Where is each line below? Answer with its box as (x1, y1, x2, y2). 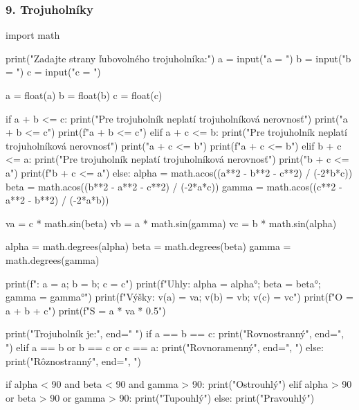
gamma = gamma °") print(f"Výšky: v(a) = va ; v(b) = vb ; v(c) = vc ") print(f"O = (6, 289, 353, 304)
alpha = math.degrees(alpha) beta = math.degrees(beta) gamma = (6, 239, 291, 253)
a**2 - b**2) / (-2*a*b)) (6, 193, 109, 207)
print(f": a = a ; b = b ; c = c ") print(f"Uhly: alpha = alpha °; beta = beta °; (6, 276, 321, 290)
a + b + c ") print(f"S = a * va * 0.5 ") (6, 303, 166, 317)
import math (6, 28, 60, 42)
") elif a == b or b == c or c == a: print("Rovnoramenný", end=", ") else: (6, 339, 324, 354)
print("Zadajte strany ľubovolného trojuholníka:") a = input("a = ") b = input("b (6, 51, 351, 65)
